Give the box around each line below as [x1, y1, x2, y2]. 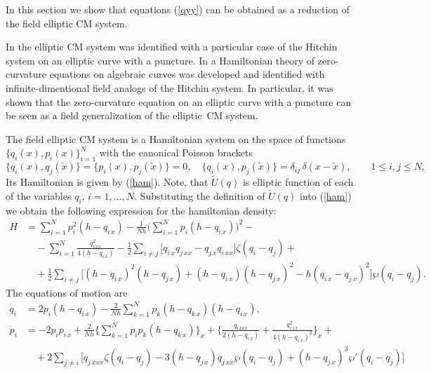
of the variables [6, 188, 72, 203]
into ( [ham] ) [300, 188, 352, 203]
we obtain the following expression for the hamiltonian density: [6, 203, 277, 217]
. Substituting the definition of [134, 188, 265, 203]
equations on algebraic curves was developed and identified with [49, 67, 325, 81]
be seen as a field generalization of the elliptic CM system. [6, 108, 258, 123]
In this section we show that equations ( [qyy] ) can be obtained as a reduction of [6, 2, 350, 16]
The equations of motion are [6, 285, 128, 299]
